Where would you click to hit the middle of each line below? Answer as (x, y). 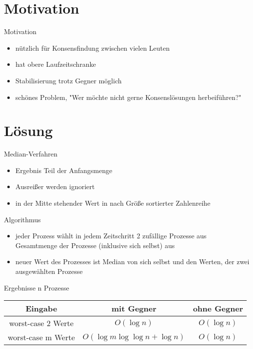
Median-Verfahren (31, 154)
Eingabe (41, 309)
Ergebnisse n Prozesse (37, 287)
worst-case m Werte (41, 337)
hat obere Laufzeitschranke (56, 64)
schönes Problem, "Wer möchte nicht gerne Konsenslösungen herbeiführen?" (128, 97)
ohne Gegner (218, 309)
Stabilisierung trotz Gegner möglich (68, 80)
